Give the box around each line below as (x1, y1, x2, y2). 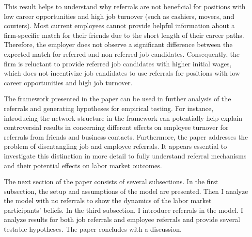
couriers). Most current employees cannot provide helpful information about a (4, 20, 235, 31)
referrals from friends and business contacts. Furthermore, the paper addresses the (4, 131, 248, 142)
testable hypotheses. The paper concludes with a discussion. (4, 224, 182, 234)
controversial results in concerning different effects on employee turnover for (4, 122, 229, 132)
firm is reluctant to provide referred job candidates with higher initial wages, (4, 58, 232, 68)
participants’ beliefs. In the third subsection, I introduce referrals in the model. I (4, 205, 243, 215)
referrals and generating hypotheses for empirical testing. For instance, (4, 103, 214, 113)
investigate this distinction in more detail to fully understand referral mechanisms (4, 150, 247, 160)
